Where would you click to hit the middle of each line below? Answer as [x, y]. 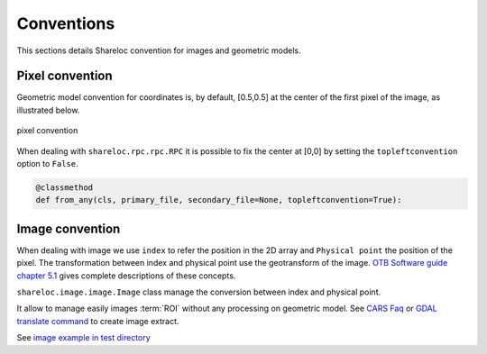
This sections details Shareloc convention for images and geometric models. [159, 50]
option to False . [47, 164]
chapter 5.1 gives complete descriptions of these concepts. [126, 276]
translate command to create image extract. [98, 321]
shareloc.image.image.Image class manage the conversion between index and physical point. [199, 292]
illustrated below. [48, 110]
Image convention [69, 228]
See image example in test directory [83, 338]
